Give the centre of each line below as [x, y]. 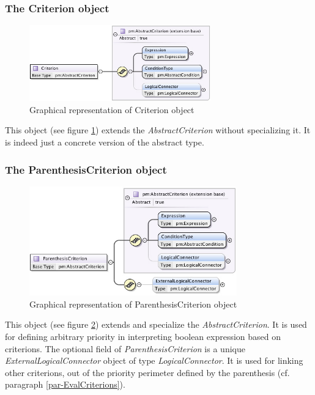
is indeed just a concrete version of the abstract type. [105, 142]
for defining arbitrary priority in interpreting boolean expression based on [143, 337]
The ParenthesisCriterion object [86, 169]
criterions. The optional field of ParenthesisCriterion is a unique [125, 348]
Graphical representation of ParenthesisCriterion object [133, 304]
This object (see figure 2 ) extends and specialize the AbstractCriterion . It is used [156, 324]
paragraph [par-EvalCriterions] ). [65, 384]
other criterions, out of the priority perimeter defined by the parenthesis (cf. [147, 372]
